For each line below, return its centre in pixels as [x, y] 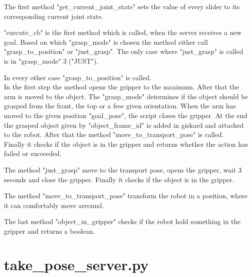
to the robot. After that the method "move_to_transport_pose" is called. [114, 134]
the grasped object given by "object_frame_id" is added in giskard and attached [124, 125]
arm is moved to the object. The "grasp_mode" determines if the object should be [126, 96]
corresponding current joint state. [54, 16]
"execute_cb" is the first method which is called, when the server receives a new [123, 32]
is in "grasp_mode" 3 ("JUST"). [51, 61]
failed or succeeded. [33, 153]
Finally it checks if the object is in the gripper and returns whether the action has [126, 144]
